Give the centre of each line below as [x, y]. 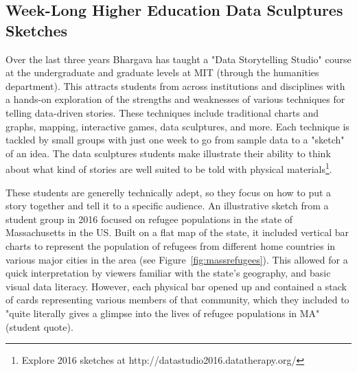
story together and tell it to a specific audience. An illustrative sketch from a [167, 206]
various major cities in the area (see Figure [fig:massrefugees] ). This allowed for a [177, 259]
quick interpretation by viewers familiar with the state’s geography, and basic [168, 273]
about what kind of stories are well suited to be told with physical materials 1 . [169, 168]
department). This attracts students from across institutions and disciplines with [175, 85]
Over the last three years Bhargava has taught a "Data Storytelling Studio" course [178, 59]
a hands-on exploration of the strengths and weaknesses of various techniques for [175, 99]
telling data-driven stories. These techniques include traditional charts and [162, 112]
